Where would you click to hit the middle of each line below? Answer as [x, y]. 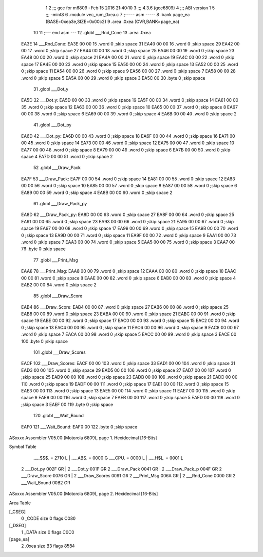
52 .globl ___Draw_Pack [57, 168]
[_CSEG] [18, 512]
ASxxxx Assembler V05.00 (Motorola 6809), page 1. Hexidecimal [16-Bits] [83, 438]
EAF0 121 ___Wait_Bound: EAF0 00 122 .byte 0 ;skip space [79, 427]
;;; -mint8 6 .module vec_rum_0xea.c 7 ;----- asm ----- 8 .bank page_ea [118, 15]
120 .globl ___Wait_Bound [58, 416]
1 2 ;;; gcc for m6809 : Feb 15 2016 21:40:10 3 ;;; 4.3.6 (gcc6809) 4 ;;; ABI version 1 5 [130, 8]
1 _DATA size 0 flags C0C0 [48, 532]
